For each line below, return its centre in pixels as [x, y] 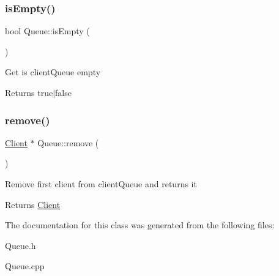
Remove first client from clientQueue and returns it [101, 184]
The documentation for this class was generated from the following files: [140, 225]
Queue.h [20, 245]
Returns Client [33, 204]
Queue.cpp [25, 266]
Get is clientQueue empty [53, 72]
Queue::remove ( [68, 142]
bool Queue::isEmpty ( [47, 31]
